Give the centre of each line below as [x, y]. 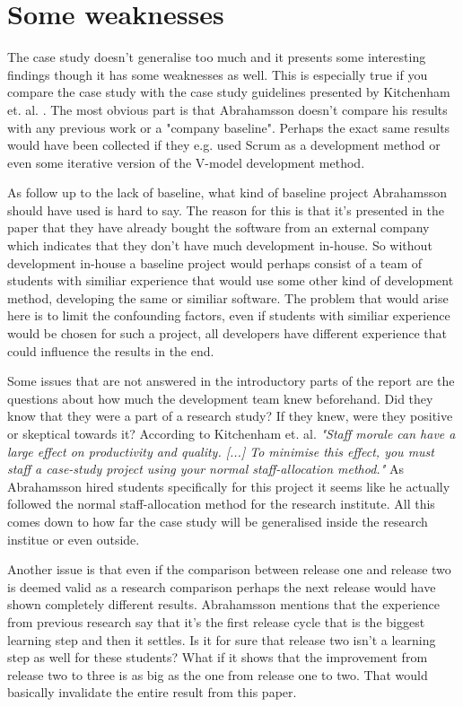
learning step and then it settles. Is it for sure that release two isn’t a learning [222, 639]
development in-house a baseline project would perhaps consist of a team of [215, 262]
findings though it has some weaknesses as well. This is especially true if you [218, 74]
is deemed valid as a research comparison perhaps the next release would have [222, 586]
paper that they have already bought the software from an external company [218, 227]
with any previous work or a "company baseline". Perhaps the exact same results [229, 127]
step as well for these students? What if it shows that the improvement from [218, 657]
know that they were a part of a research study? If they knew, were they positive [230, 416]
